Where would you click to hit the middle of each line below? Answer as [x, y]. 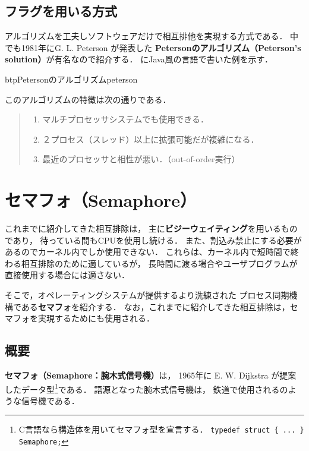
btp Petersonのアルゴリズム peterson [71, 79]
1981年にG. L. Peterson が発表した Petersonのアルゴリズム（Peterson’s [161, 47]
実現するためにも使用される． [96, 318]
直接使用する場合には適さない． [67, 275]
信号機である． [50, 400]
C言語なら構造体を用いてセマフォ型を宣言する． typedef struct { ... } [161, 429]
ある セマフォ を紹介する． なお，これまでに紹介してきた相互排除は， [155, 306]
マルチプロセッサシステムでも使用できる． [125, 119]
